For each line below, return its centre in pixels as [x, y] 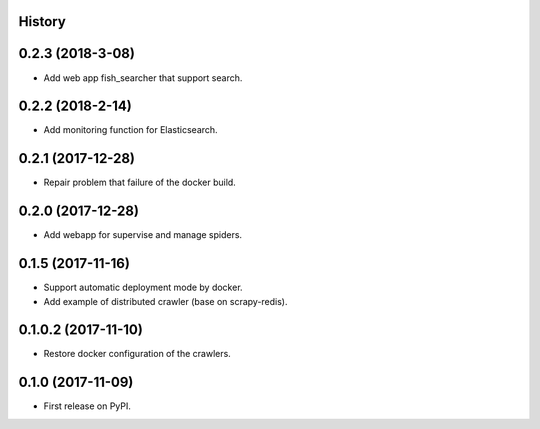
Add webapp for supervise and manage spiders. [143, 235]
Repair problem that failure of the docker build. [140, 182]
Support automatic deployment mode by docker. [143, 287]
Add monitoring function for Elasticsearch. [131, 130]
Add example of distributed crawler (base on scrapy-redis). [166, 301]
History [42, 21]
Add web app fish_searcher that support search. [143, 77]
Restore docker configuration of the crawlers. [137, 354]
